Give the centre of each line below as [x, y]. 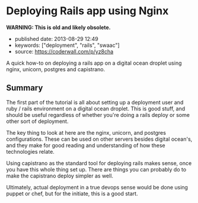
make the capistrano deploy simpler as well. [60, 176]
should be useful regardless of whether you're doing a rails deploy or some [98, 115]
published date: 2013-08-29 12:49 [57, 39]
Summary [25, 88]
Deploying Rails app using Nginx [87, 11]
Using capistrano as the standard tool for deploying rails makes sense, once [99, 163]
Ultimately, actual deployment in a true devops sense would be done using [97, 187]
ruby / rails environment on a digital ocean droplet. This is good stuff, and [96, 109]
